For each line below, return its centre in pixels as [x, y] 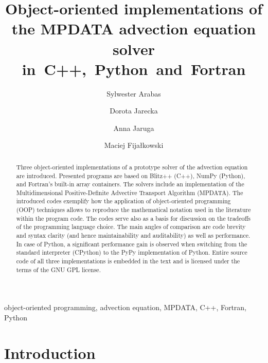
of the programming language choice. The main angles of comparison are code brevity [131, 227]
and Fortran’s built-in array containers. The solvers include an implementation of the [130, 184]
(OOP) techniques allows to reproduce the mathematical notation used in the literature [133, 210]
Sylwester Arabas [134, 93]
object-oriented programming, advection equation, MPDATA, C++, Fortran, [126, 307]
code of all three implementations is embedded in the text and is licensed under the [128, 261]
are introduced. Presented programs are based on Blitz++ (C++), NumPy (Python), [131, 175]
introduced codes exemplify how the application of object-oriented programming [123, 201]
